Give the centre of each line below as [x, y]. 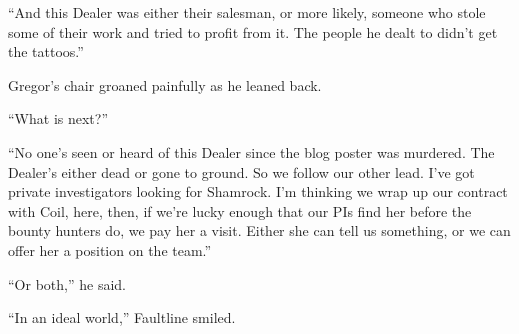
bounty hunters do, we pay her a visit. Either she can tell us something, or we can [259, 230]
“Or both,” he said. [67, 283]
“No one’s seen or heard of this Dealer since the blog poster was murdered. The [251, 151]
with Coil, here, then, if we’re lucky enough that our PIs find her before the [240, 210]
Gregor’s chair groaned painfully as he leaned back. [165, 84]
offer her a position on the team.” [110, 249]
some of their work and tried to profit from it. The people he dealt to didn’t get [253, 31]
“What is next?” [58, 118]
